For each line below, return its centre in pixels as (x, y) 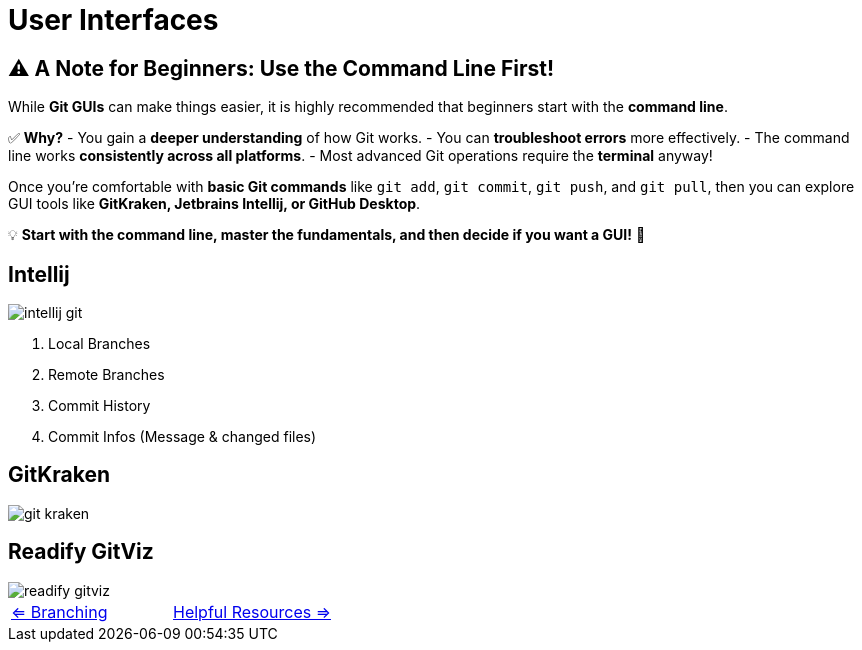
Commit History (99, 406)
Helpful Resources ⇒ (251, 611)
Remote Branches (106, 375)
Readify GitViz (81, 552)
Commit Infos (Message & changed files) (182, 437)
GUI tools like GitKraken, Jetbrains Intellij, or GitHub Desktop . (214, 204)
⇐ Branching (59, 611)
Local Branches (99, 344)
